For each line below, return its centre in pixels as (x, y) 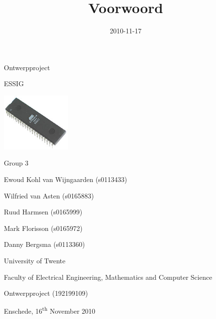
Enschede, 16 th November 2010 (50, 310)
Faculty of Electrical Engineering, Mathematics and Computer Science (108, 277)
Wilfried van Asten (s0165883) (49, 195)
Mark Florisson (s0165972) (43, 228)
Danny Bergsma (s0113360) (44, 244)
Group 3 (16, 163)
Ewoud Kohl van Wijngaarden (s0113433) (66, 179)
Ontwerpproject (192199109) (46, 293)
